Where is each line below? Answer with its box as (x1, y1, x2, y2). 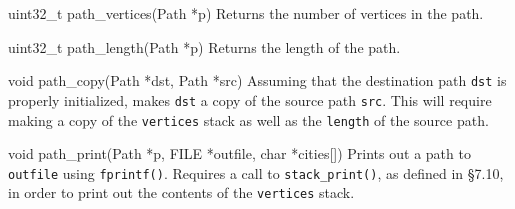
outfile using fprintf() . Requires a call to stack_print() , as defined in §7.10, (8, 162, 504, 183)
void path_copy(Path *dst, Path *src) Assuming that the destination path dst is (8, 70, 507, 91)
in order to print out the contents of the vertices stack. (8, 182, 355, 203)
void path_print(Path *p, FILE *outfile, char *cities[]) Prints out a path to (8, 143, 471, 164)
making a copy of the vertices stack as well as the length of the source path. (8, 109, 489, 130)
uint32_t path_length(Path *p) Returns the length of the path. (8, 36, 401, 57)
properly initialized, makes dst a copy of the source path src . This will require (8, 89, 492, 110)
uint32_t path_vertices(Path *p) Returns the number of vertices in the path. (8, 3, 484, 23)
